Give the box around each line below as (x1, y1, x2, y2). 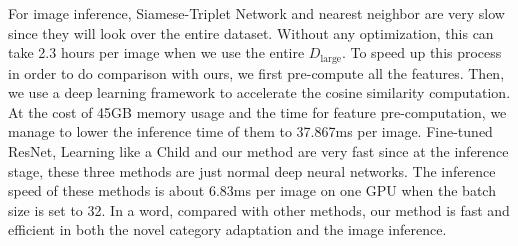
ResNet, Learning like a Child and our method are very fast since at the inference (8, 141, 509, 162)
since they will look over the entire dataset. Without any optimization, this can (8, 22, 494, 43)
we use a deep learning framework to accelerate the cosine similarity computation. (8, 82, 511, 103)
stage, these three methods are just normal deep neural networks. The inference (8, 160, 496, 181)
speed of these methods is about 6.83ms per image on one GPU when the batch (8, 180, 496, 201)
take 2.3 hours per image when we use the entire (8, 42, 305, 63)
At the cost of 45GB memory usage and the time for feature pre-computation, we (8, 101, 507, 122)
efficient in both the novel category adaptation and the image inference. (8, 219, 447, 240)
